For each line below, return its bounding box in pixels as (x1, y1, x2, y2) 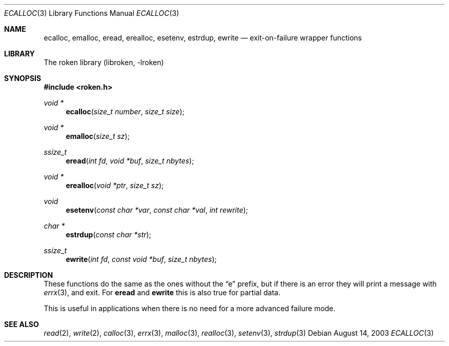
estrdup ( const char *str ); (66, 230, 151, 239)
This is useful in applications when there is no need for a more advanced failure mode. (44, 304, 336, 313)
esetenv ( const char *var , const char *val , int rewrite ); (66, 206, 248, 214)
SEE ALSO (4, 320, 39, 329)
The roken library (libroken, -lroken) (44, 58, 164, 67)
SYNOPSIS (4, 74, 42, 83)
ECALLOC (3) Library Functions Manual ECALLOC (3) (4, 9, 179, 17)
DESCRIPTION (4, 271, 53, 279)
